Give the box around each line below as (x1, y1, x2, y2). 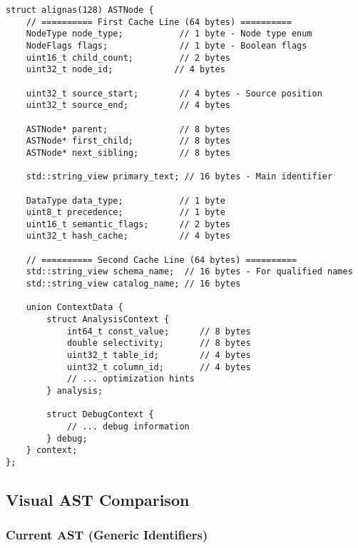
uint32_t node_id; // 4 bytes (26, 64, 225, 75)
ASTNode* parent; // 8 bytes (26, 124, 230, 134)
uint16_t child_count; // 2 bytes (26, 52, 230, 63)
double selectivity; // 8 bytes (66, 338, 251, 349)
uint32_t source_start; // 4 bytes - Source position (26, 88, 322, 99)
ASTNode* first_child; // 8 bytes (26, 136, 230, 146)
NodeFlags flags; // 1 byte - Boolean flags (26, 40, 307, 51)
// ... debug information (66, 421, 190, 432)
